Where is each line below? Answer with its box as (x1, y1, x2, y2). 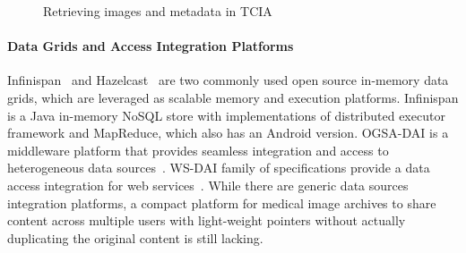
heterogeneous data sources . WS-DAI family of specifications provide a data (7, 158, 430, 177)
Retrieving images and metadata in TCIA (43, 2, 272, 20)
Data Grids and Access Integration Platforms (7, 37, 294, 55)
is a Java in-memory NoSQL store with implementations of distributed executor (7, 105, 445, 124)
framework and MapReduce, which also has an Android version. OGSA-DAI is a (7, 123, 449, 142)
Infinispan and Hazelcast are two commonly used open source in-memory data (7, 71, 449, 89)
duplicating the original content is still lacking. (7, 228, 263, 247)
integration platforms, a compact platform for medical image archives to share (7, 193, 436, 212)
